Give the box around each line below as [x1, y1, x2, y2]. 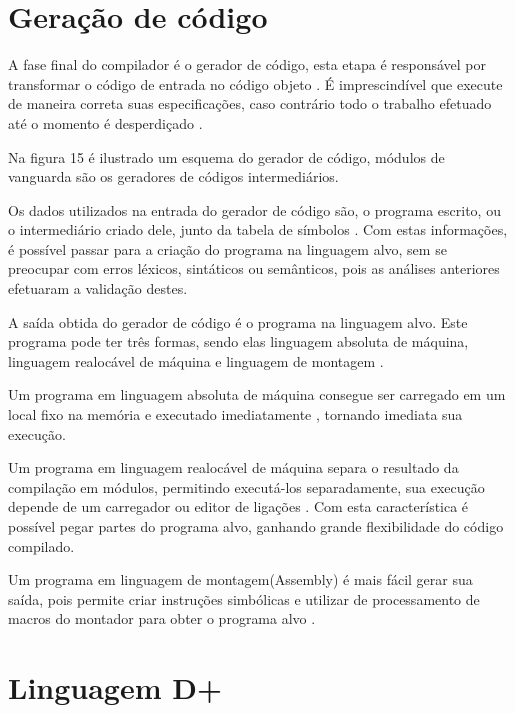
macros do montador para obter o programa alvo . [8, 608, 316, 629]
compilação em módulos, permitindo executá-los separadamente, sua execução [8, 476, 485, 497]
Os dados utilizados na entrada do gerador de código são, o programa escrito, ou [8, 199, 501, 220]
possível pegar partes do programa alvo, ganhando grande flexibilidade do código [8, 516, 504, 536]
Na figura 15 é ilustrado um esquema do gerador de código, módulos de [8, 146, 445, 167]
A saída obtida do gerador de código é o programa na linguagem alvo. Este [8, 311, 468, 332]
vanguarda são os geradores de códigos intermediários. [8, 166, 339, 187]
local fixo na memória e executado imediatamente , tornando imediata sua [8, 404, 463, 425]
